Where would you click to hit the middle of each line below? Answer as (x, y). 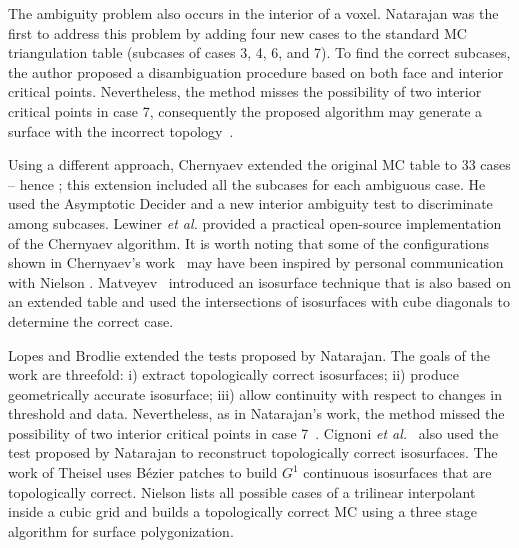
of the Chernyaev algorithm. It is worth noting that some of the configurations (249, 242)
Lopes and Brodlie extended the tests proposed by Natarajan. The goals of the (249, 354)
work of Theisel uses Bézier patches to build (143, 472)
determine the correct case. (91, 320)
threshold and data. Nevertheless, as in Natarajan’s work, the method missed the (256, 413)
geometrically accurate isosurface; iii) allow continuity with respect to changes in (255, 393)
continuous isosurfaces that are (397, 472)
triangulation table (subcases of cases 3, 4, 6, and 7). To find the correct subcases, (259, 52)
